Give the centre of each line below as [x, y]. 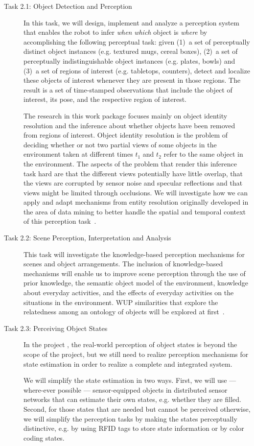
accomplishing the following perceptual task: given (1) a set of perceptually [137, 41]
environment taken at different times [78, 154]
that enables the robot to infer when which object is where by [115, 32]
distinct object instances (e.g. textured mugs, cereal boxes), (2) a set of [131, 51]
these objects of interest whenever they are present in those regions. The [132, 80]
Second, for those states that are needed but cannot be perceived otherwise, [137, 409]
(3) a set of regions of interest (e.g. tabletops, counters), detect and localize [137, 70]
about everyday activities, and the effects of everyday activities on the [129, 293]
